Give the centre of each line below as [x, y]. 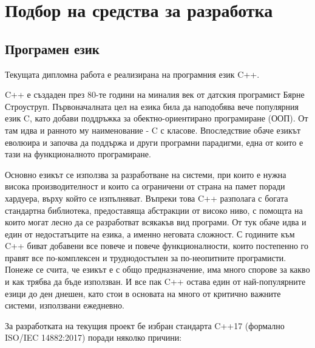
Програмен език [52, 48]
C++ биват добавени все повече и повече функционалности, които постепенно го [157, 246]
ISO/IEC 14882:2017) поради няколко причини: [93, 337]
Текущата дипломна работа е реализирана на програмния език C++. [132, 74]
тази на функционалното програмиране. [78, 154]
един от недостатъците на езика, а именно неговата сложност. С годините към [150, 234]
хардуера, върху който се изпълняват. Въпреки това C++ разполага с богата [147, 198]
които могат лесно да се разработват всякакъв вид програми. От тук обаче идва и [156, 222]
